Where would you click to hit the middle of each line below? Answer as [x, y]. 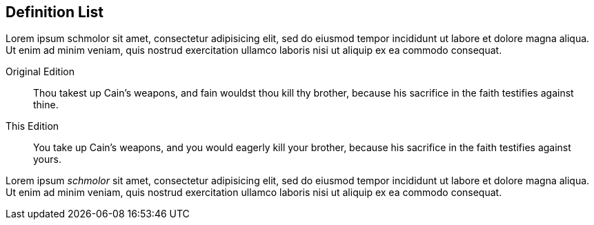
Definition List [55, 12]
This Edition [32, 126]
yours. [47, 159]
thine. [46, 105]
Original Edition [40, 72]
